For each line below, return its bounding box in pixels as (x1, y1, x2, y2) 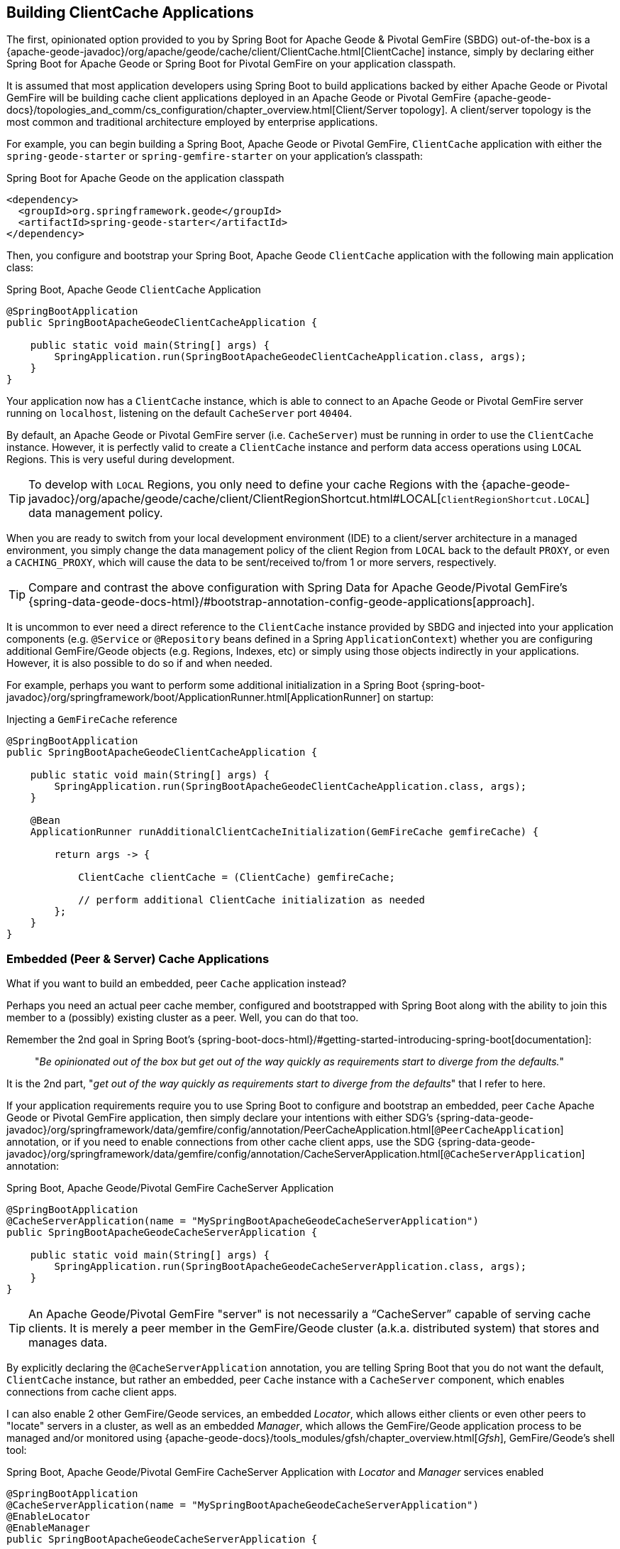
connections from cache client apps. (6, 1386, 177, 1398)
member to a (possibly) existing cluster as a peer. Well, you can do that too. (6, 1011, 359, 1024)
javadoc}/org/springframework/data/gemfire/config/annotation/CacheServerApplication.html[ (6, 1148, 444, 1161)
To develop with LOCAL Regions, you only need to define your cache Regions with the (28, 477, 478, 492)
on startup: (382, 691, 434, 704)
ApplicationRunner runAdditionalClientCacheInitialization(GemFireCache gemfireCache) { (30, 826, 539, 838)
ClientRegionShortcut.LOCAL (441, 494, 586, 506)
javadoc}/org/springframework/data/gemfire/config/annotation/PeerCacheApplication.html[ (6, 1124, 435, 1136)
